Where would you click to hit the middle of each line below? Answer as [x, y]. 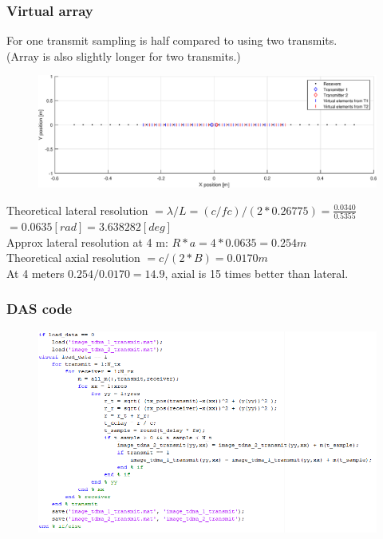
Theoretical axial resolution [73, 258]
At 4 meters [36, 273]
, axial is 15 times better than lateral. [257, 273]
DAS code [39, 309]
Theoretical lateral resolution [77, 210]
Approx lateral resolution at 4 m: [87, 242]
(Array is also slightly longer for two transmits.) [124, 55]
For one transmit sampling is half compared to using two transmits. [172, 40]
